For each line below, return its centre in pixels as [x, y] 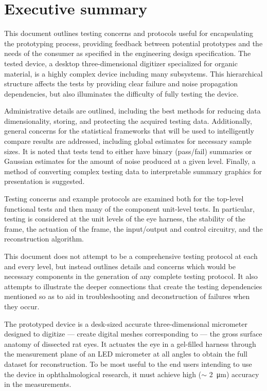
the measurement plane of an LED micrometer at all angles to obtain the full [126, 354]
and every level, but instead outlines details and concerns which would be [120, 266]
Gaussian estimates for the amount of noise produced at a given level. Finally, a [130, 161]
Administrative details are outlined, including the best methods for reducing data [132, 111]
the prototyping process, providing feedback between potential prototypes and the [133, 43]
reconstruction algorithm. [44, 239]
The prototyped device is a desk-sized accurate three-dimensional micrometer [126, 323]
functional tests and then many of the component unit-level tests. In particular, [129, 208]
